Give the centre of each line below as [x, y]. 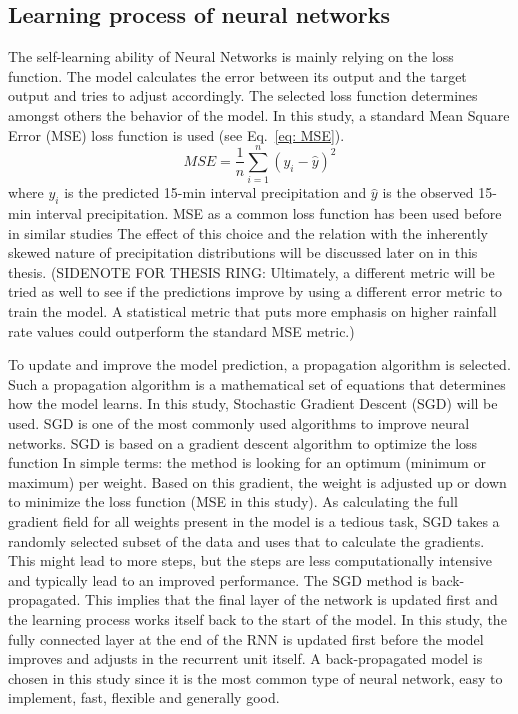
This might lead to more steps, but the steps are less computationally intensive [250, 560]
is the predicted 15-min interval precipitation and [215, 192]
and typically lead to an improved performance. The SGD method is [217, 579]
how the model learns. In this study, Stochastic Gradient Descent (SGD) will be [253, 403]
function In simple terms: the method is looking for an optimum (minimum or [247, 462]
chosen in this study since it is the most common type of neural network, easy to [255, 677]
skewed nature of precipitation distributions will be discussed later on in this [243, 252]
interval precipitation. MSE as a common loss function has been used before [268, 213]
